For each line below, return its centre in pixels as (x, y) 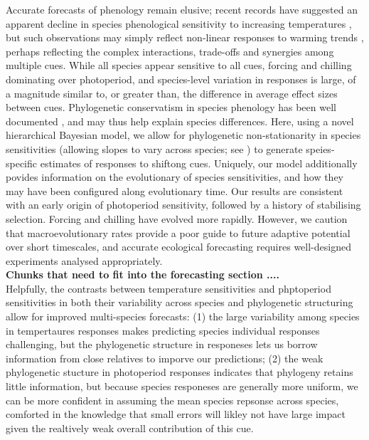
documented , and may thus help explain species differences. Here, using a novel (180, 121)
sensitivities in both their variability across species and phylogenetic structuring (180, 302)
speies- (320, 148)
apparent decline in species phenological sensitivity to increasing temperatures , (179, 23)
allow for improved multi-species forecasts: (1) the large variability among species (183, 316)
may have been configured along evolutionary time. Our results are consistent (175, 190)
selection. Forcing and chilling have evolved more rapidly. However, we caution (177, 218)
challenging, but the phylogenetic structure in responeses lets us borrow (162, 344)
